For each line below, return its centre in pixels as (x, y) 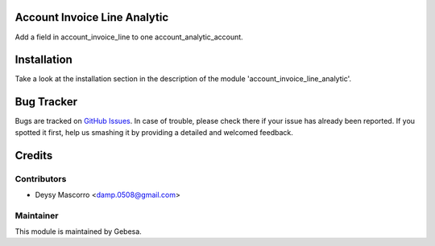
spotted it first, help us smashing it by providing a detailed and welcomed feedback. (154, 132)
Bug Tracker (46, 102)
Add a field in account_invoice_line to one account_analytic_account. (129, 37)
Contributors (41, 178)
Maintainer (37, 215)
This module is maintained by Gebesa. (79, 232)
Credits (34, 156)
